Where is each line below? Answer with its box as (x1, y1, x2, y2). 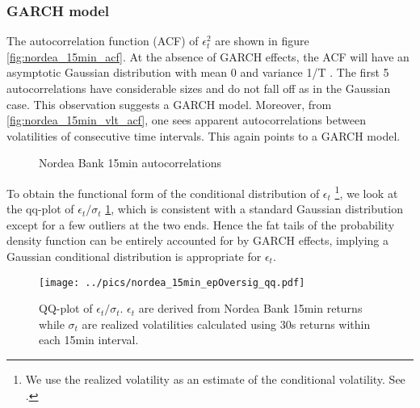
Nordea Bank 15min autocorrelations (39, 154, 221, 171)
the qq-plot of (6, 200, 74, 217)
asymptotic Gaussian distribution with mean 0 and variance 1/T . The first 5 (6, 64, 389, 81)
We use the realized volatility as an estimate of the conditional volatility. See (25, 371, 405, 388)
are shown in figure (215, 32, 309, 49)
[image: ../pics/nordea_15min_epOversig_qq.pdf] (39, 276, 305, 288)
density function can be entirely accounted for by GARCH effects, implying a (6, 232, 389, 249)
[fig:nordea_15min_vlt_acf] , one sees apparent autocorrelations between (6, 111, 366, 128)
